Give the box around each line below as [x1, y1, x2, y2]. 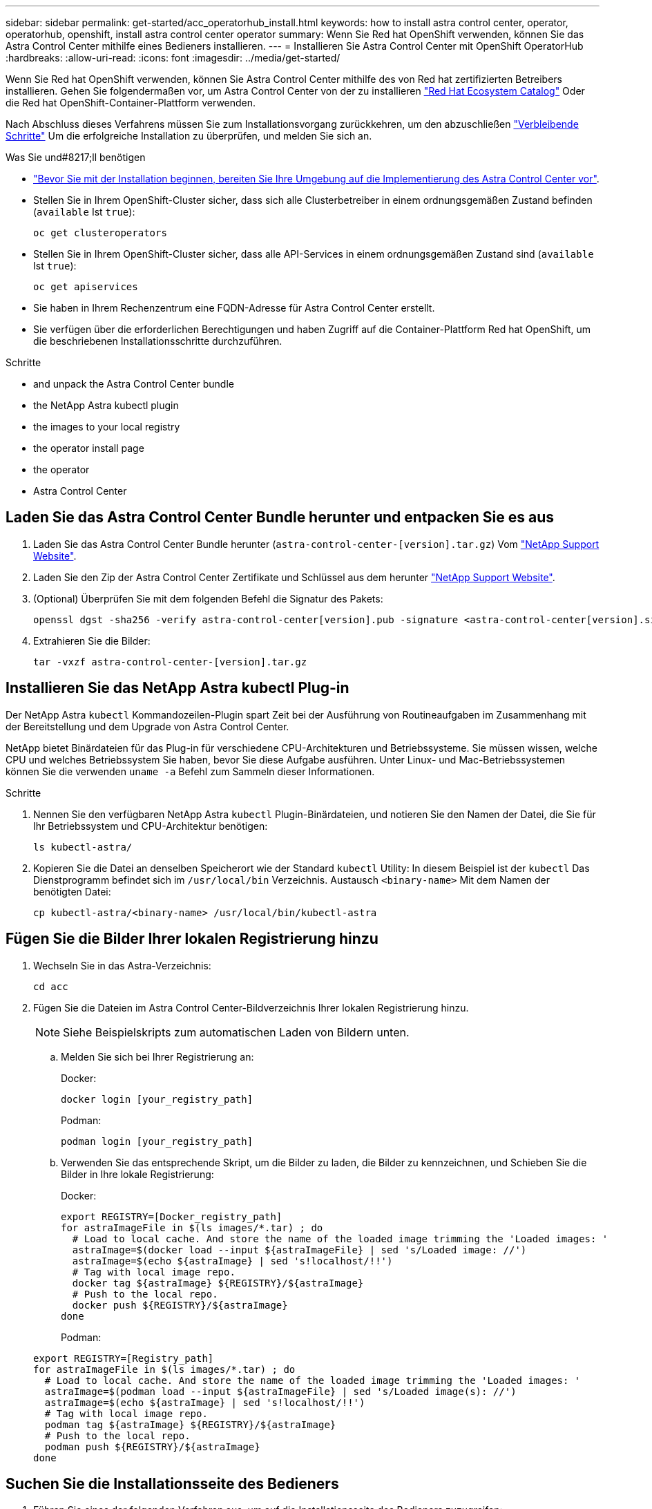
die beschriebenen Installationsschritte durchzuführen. [33, 335, 282, 347]
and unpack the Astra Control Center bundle [33, 378, 234, 390]
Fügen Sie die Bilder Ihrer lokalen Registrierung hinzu [6, 930, 378, 948]
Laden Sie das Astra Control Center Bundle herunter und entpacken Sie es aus [6, 509, 555, 526]
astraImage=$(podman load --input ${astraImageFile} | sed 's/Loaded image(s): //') [44, 1385, 517, 1397]
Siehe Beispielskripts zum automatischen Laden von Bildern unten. [63, 1025, 410, 1039]
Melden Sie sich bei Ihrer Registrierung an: [61, 1050, 254, 1063]
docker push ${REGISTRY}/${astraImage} [72, 1299, 288, 1311]
